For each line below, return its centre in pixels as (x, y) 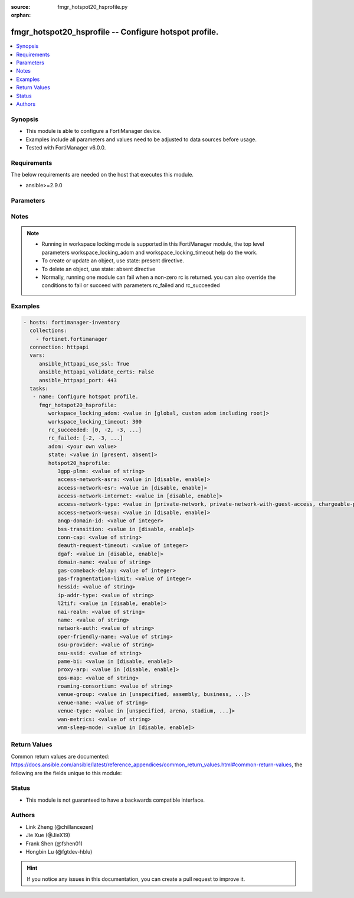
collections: (48, 331)
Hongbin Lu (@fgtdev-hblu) (59, 852)
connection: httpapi (59, 347)
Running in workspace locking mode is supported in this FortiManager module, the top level (153, 244)
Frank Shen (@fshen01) (54, 843)
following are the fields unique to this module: (66, 773)
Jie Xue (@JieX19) (48, 835)
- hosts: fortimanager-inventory (72, 322)
